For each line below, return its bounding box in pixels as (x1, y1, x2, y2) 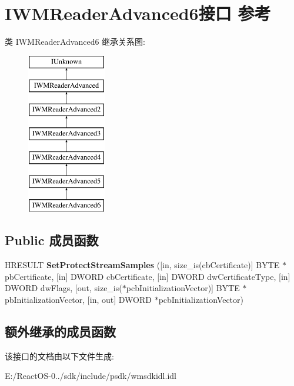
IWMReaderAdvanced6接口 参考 (5, 1, 271, 25)
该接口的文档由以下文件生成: (5, 349, 114, 362)
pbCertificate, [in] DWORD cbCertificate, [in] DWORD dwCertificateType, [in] (5, 270, 290, 282)
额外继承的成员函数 (5, 322, 116, 340)
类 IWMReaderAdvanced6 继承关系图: (5, 35, 146, 48)
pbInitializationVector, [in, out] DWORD (5, 293, 152, 305)
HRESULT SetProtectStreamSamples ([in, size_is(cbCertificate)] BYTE (5, 259, 280, 271)
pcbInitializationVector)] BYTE (126, 282, 240, 294)
